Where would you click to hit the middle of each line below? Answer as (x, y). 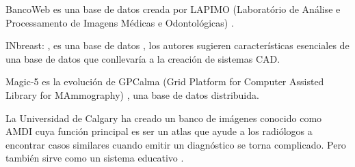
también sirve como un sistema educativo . (95, 158)
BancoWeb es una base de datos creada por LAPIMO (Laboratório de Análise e (173, 9)
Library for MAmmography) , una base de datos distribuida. (132, 94)
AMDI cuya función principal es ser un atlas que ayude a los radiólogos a (159, 131)
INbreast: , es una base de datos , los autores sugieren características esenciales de (177, 45)
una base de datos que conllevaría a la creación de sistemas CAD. (143, 58)
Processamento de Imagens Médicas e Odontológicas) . (120, 22)
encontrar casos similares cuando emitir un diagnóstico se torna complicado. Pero (176, 144)
